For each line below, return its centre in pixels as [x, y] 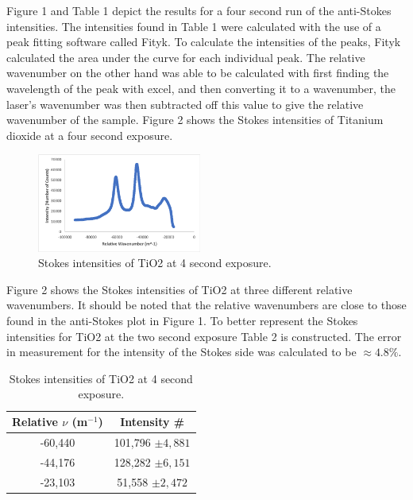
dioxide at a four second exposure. [90, 135]
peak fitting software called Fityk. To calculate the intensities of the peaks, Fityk [204, 42]
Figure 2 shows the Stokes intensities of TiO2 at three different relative [179, 289]
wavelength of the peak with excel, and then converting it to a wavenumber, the [201, 88]
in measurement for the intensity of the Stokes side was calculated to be [181, 352]
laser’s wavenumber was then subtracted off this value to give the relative [185, 104]
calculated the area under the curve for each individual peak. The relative [186, 57]
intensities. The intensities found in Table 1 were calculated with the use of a [194, 26]
